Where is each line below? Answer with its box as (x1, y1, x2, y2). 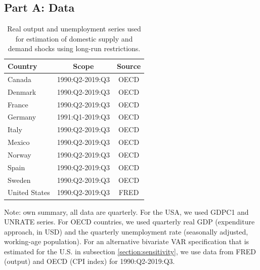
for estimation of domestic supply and (15, 33, 133, 44)
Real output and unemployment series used (7, 23, 141, 34)
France (8, 99, 28, 109)
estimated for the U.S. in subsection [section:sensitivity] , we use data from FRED (4, 246, 256, 256)
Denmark (8, 86, 36, 97)
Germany (8, 111, 36, 122)
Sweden (8, 174, 31, 185)
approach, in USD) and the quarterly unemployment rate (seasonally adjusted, (4, 226, 248, 237)
